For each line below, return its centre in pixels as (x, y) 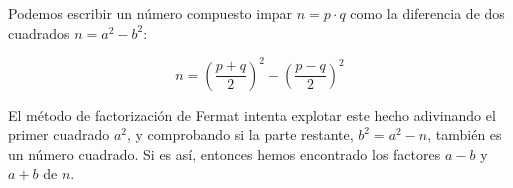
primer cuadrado (59, 134)
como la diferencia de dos (427, 13)
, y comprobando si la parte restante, (240, 134)
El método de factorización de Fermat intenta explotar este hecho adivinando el (252, 114)
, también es (464, 134)
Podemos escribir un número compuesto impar (150, 13)
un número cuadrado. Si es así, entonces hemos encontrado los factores (224, 153)
